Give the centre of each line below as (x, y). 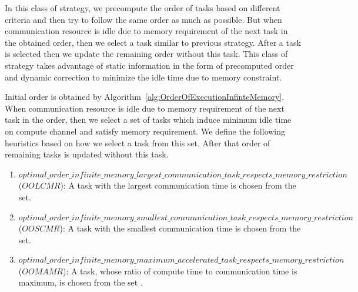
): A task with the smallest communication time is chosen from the (180, 228)
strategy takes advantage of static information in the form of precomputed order (149, 65)
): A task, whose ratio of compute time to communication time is (180, 271)
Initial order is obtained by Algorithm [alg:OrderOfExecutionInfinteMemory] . (145, 97)
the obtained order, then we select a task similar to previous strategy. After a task (153, 42)
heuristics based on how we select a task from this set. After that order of (138, 142)
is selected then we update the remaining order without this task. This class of (146, 54)
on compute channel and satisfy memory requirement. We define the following (145, 131)
